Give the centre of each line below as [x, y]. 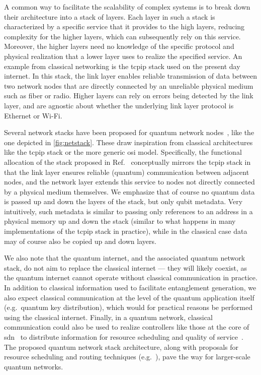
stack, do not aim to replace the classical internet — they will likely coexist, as [126, 267]
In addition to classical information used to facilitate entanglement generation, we [130, 288]
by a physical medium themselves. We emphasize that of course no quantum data [129, 191]
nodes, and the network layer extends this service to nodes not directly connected [129, 182]
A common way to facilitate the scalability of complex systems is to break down [127, 7]
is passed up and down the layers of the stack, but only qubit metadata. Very [123, 201]
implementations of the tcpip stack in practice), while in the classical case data [126, 231]
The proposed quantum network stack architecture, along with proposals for [121, 347]
